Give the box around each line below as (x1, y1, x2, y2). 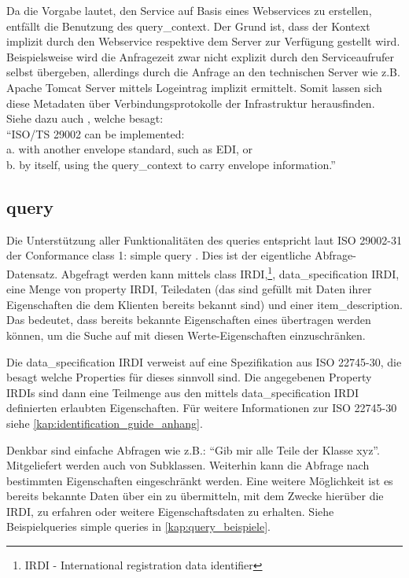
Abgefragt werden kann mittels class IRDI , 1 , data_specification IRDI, (61, 263, 400, 282)
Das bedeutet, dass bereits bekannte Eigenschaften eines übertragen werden (6, 311, 371, 328)
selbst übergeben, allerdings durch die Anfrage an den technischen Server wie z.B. (6, 64, 400, 80)
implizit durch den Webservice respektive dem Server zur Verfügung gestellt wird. (6, 33, 400, 50)
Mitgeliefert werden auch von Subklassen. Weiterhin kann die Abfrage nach (6, 457, 370, 473)
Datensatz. (6, 265, 58, 282)
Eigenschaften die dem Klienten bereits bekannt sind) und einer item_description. (6, 296, 403, 312)
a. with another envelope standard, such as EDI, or (6, 141, 253, 157)
